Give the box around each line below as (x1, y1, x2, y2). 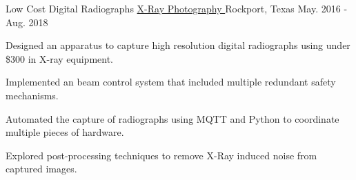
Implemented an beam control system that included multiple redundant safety (6, 74, 336, 89)
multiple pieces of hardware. (6, 125, 124, 139)
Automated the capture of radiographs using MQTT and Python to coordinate (6, 111, 339, 126)
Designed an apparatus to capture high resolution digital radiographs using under (6, 38, 350, 52)
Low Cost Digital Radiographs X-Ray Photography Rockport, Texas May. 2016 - (6, 1, 348, 15)
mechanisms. (6, 88, 59, 102)
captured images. (6, 161, 77, 176)
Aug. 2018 (6, 14, 48, 29)
